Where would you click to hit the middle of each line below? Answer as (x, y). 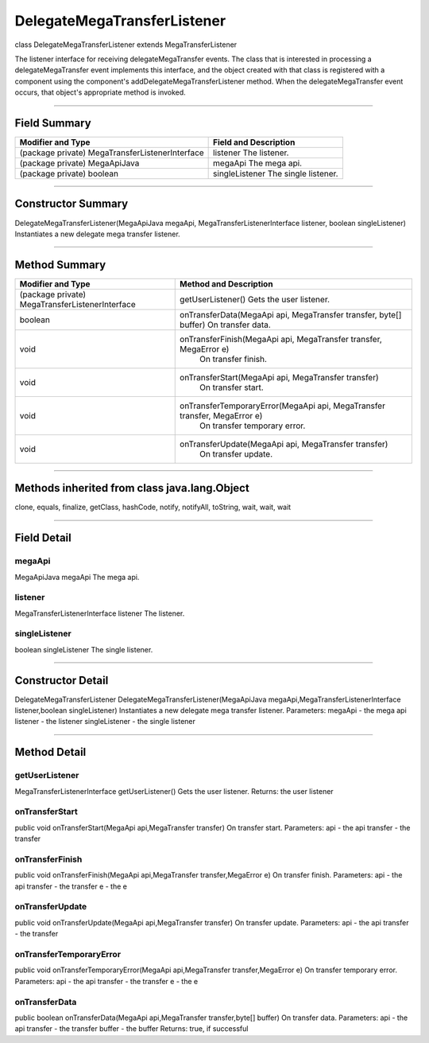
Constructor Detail (62, 680)
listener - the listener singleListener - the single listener (105, 722)
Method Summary (60, 265)
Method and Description (226, 284)
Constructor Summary (71, 204)
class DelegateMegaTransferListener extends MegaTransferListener (126, 45)
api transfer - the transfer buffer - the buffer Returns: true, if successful (131, 1029)
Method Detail (50, 752)
